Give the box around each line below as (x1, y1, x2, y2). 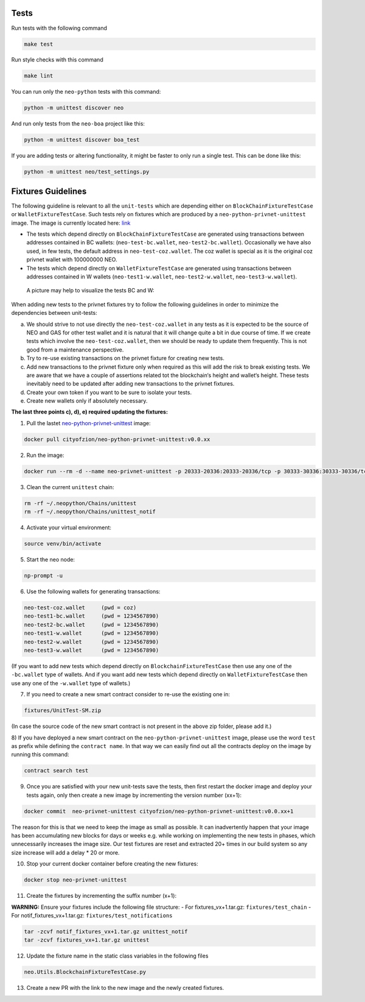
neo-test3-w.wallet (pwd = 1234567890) (24, 647, 159, 654)
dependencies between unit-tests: (11, 309, 97, 317)
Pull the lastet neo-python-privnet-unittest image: (26, 419, 151, 426)
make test (24, 40, 54, 48)
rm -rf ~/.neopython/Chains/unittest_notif (24, 509, 156, 515)
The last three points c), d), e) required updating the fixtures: (11, 408, 169, 415)
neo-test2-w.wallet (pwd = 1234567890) (24, 638, 159, 645)
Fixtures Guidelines (11, 186, 87, 196)
